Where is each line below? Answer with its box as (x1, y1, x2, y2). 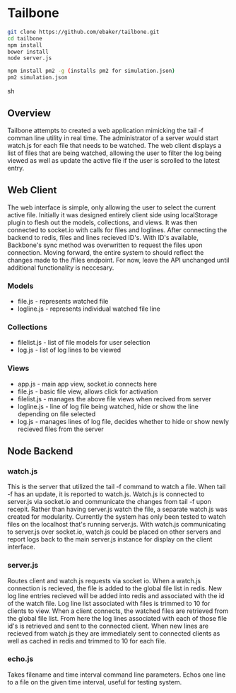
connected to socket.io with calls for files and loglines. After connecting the (7, 225, 228, 234)
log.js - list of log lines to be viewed (17, 345, 122, 355)
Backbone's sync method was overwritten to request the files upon (7, 241, 203, 249)
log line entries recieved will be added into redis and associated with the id (7, 591, 225, 600)
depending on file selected (17, 409, 96, 418)
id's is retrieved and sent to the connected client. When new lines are (7, 622, 209, 630)
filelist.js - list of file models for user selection (17, 338, 151, 347)
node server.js (7, 55, 52, 62)
